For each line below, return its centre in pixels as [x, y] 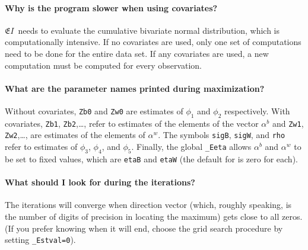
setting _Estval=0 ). [40, 240]
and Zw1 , [288, 123]
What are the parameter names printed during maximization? [135, 88]
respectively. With [257, 110]
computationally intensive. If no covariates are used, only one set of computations [153, 42]
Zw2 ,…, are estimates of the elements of [75, 135]
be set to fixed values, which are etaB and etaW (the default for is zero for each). [151, 158]
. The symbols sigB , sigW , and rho [222, 135]
